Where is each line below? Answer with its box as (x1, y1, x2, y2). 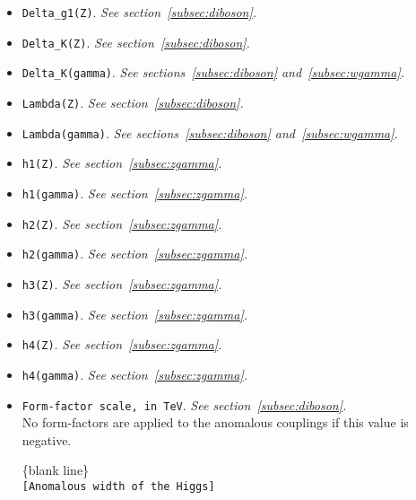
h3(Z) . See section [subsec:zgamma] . (22, 274, 222, 293)
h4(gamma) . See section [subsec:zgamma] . (22, 364, 248, 383)
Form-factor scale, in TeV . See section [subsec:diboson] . (22, 395, 347, 414)
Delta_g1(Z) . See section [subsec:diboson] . (22, 3, 257, 21)
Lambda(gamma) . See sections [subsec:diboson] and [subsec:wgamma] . (22, 123, 398, 142)
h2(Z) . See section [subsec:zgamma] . (22, 214, 222, 232)
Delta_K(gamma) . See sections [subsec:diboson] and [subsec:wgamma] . (22, 63, 405, 82)
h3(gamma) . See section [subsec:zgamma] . (22, 304, 248, 323)
